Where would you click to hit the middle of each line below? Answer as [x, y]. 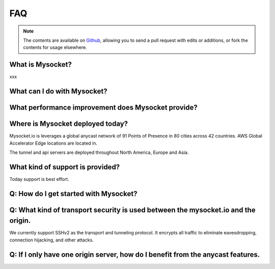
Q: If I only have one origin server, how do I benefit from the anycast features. [135, 254]
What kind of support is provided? [65, 167]
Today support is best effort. [39, 179]
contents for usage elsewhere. [55, 47]
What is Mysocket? [41, 64]
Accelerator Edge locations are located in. [53, 143]
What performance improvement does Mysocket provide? [104, 108]
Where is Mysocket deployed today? [69, 124]
